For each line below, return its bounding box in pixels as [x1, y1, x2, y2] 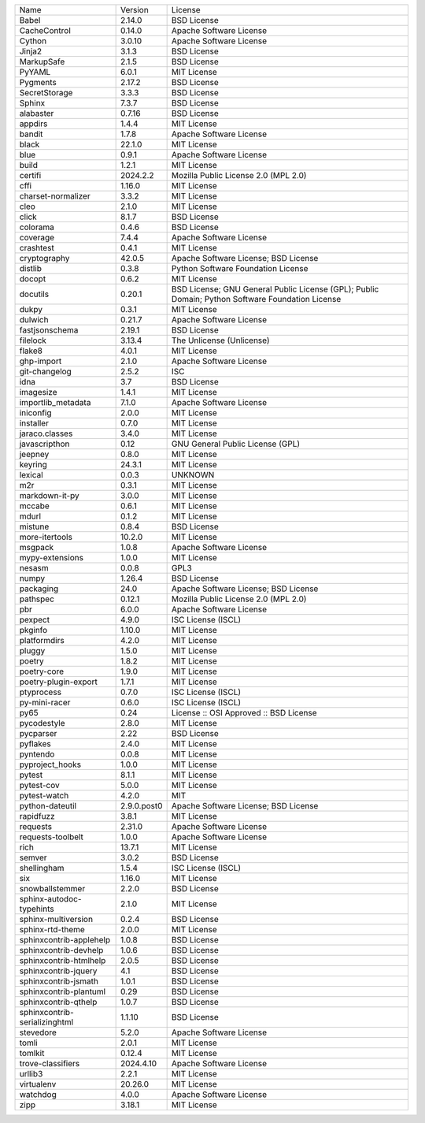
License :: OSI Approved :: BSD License [171, 708, 318, 718]
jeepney [19, 449, 50, 459]
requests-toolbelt [19, 831, 84, 842]
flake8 [19, 345, 43, 356]
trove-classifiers [19, 1058, 80, 1069]
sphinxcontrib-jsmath [19, 976, 98, 987]
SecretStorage [19, 87, 73, 98]
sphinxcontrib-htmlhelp [19, 955, 106, 965]
